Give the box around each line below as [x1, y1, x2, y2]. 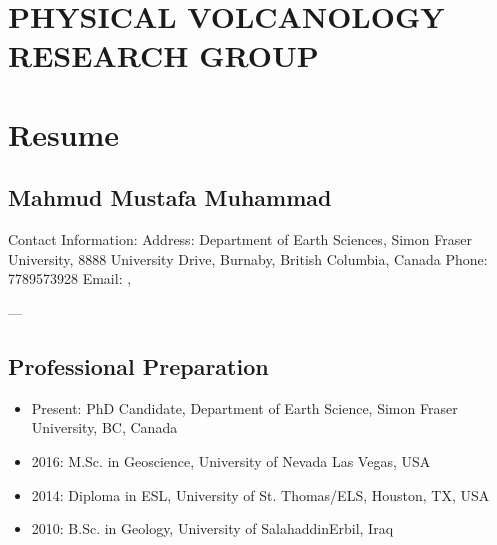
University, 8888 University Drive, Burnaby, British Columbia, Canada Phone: [8, 248, 488, 269]
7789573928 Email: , [8, 268, 132, 289]
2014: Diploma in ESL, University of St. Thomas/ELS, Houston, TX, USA [31, 484, 490, 505]
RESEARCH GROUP [8, 35, 319, 76]
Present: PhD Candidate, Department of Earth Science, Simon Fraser [31, 397, 458, 418]
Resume [8, 113, 120, 154]
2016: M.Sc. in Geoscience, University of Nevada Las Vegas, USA [31, 450, 431, 471]
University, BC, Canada [31, 417, 178, 438]
